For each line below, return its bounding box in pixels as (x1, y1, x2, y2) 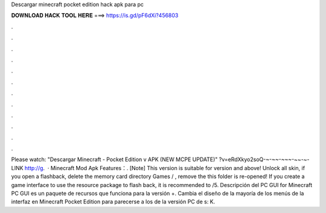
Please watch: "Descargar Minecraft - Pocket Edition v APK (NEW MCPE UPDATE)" (11, 156, 218, 163)
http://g (24, 164, 43, 171)
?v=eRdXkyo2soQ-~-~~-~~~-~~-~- (219, 156, 310, 163)
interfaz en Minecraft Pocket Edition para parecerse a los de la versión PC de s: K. (11, 198, 216, 205)
